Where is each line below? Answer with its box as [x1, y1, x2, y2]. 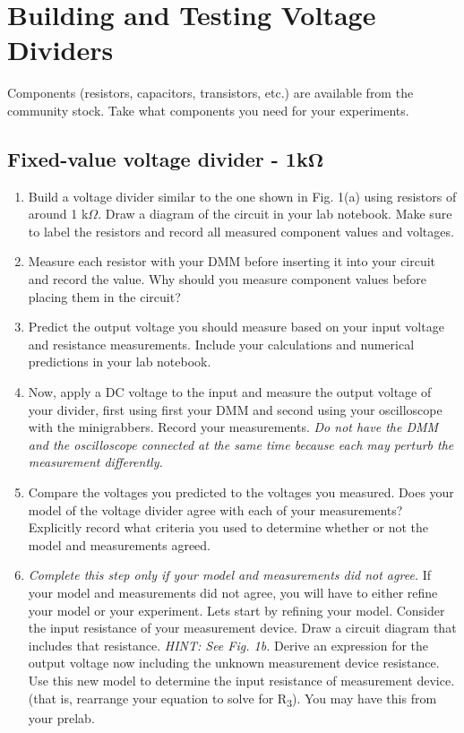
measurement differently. [28, 453, 163, 471]
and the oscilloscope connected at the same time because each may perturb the [28, 435, 454, 453]
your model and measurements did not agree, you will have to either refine [28, 582, 438, 601]
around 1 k [28, 204, 89, 223]
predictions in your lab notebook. [28, 352, 211, 371]
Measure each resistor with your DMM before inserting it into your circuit [28, 252, 436, 271]
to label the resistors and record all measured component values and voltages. [28, 221, 454, 240]
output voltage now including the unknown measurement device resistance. [28, 653, 440, 672]
